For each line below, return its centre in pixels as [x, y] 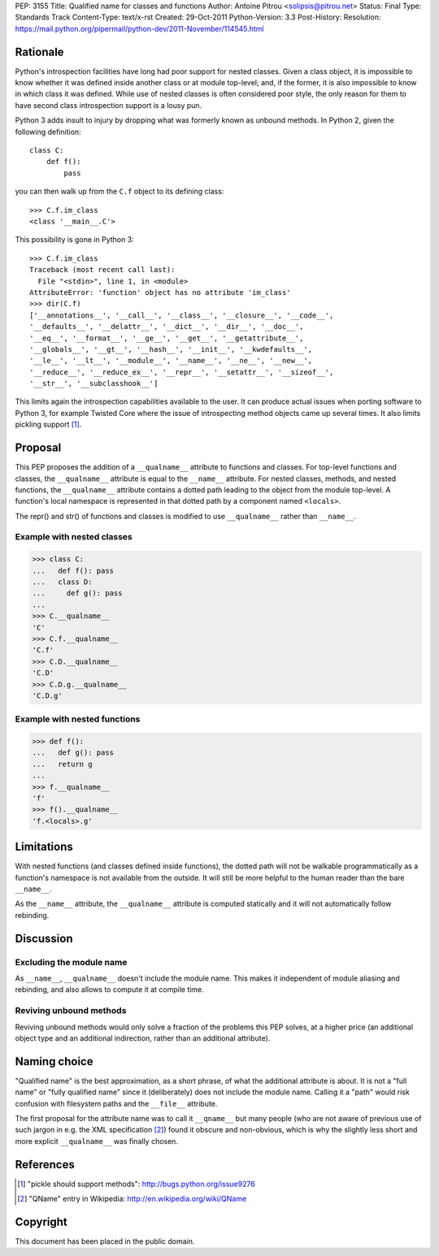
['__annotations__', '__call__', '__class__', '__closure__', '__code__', [182, 315]
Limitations [44, 847]
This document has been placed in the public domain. [105, 1241]
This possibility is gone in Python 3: [74, 240]
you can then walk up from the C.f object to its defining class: [120, 192]
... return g [62, 764]
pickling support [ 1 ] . [48, 424]
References [45, 1165]
